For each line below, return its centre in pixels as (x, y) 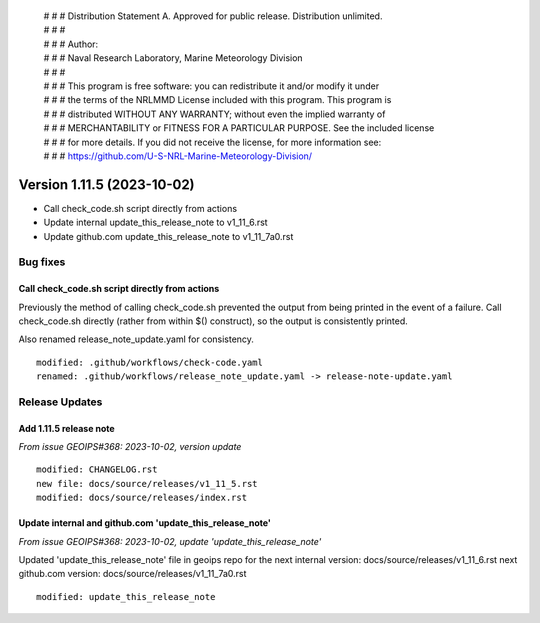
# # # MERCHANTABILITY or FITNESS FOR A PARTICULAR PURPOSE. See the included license (239, 128)
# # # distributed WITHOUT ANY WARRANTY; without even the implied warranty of (214, 114)
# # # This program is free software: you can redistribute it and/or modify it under (211, 86)
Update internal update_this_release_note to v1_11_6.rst (156, 222)
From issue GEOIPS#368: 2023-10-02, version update (130, 447)
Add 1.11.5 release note (66, 428)
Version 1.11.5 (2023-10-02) (106, 184)
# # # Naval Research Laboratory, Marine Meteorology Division (173, 58)
